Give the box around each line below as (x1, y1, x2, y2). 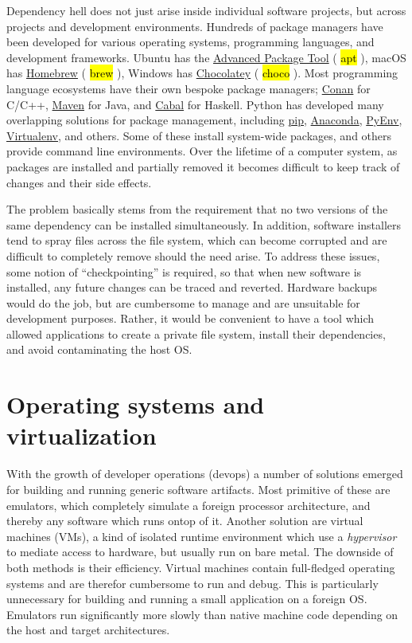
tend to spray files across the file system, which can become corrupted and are (6, 232, 387, 249)
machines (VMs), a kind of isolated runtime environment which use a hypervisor (6, 527, 397, 544)
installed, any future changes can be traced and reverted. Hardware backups (6, 279, 377, 296)
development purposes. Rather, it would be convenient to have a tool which (6, 310, 375, 327)
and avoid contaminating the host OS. (6, 341, 192, 358)
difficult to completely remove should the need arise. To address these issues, (6, 247, 380, 264)
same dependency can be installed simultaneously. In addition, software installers (6, 216, 402, 233)
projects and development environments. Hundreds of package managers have (6, 18, 383, 34)
